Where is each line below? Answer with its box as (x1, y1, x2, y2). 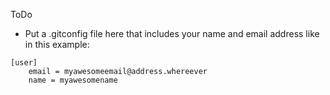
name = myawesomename (28, 75, 118, 85)
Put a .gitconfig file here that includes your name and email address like (24, 28, 320, 39)
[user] (10, 58, 38, 68)
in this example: (24, 39, 90, 50)
